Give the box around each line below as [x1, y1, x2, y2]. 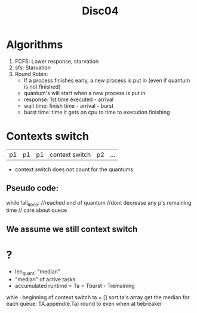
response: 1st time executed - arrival [23, 96, 114, 103]
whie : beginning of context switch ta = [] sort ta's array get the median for [6, 293, 190, 300]
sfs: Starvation [14, 64, 51, 71]
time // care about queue [6, 206, 67, 214]
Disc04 [82, 4, 119, 18]
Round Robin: [14, 70, 48, 77]
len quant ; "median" [14, 268, 61, 276]
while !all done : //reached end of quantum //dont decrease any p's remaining [6, 199, 192, 208]
